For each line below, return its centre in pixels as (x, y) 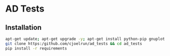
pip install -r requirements (36, 48)
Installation (23, 27)
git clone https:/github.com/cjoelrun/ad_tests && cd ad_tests (74, 43)
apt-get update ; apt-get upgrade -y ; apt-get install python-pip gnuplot (85, 39)
